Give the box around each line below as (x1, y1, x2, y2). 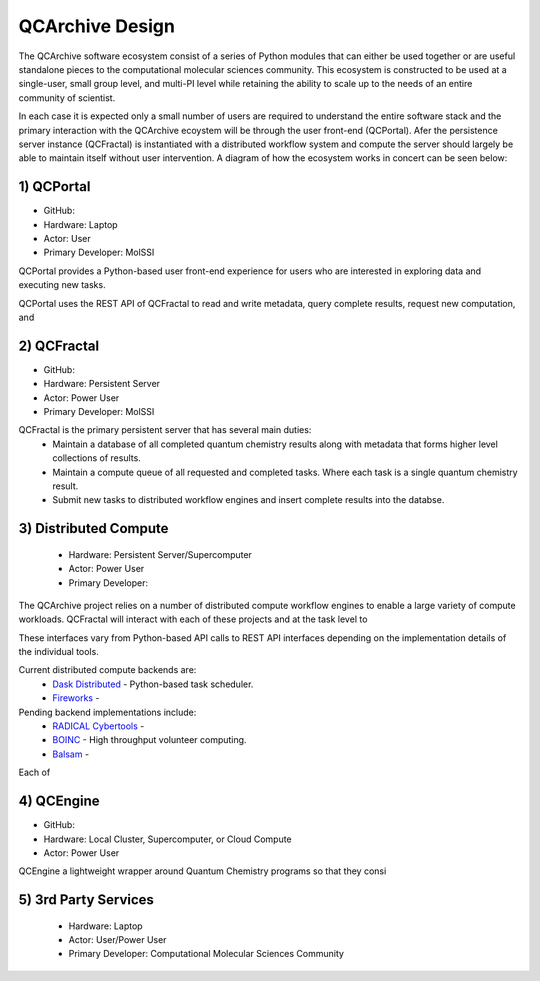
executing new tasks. (18, 279, 106, 291)
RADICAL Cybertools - (52, 720, 145, 732)
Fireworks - (52, 692, 100, 704)
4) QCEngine (18, 793, 100, 810)
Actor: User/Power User (68, 934, 167, 946)
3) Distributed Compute (18, 520, 169, 537)
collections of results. (52, 452, 142, 464)
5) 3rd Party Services (18, 891, 155, 909)
